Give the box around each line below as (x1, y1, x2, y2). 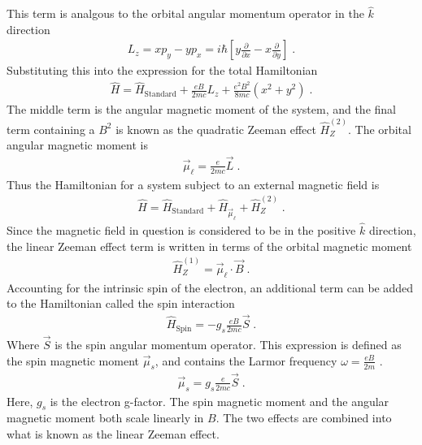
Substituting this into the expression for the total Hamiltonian (7, 62, 318, 79)
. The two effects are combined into (215, 409, 392, 426)
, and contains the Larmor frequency (154, 352, 337, 369)
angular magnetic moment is (7, 136, 148, 153)
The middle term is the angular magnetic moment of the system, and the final (7, 101, 396, 118)
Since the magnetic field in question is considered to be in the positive (7, 221, 356, 238)
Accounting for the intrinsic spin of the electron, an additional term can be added (7, 279, 414, 296)
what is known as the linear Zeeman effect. (7, 425, 220, 442)
